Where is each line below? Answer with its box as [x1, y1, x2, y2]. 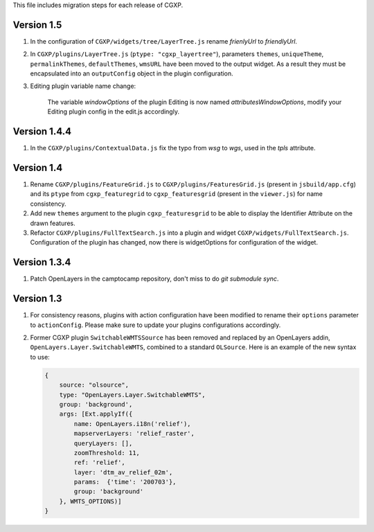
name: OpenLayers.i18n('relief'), [73, 420, 191, 427]
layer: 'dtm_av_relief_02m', [73, 468, 173, 476]
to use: [30, 353, 50, 361]
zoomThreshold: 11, [73, 449, 140, 456]
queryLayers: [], [73, 439, 133, 447]
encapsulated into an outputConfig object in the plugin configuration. [30, 69, 233, 78]
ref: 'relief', [73, 459, 126, 467]
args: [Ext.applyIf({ [59, 410, 133, 418]
